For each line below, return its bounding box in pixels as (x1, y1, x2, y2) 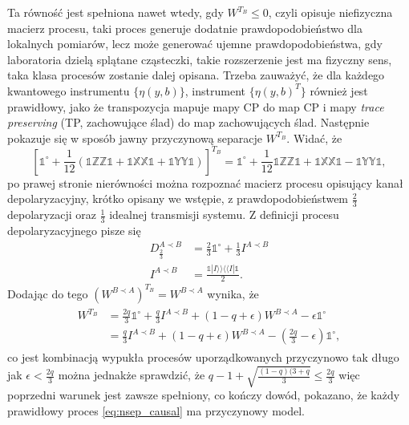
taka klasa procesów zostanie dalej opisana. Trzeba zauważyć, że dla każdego (7, 67, 385, 83)
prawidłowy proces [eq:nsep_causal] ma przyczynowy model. (7, 403, 306, 419)
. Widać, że (286, 129, 342, 146)
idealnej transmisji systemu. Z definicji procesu (109, 206, 339, 223)
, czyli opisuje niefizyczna (268, 4, 393, 20)
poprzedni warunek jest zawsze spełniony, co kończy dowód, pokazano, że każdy (7, 387, 400, 403)
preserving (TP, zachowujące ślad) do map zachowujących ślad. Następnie (7, 114, 370, 131)
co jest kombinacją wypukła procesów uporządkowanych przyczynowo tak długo (7, 349, 399, 366)
